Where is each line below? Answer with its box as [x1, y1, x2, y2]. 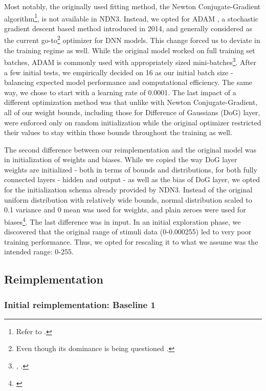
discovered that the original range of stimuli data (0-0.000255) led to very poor [4, 226, 252, 237]
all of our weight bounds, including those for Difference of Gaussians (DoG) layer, [4, 106, 260, 117]
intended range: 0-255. [4, 246, 74, 257]
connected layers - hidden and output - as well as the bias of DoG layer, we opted [4, 174, 260, 185]
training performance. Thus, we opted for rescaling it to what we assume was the [4, 236, 258, 247]
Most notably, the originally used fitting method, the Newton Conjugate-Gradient [4, 1, 261, 11]
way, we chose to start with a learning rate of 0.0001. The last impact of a [4, 86, 236, 97]
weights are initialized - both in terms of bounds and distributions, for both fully [4, 164, 257, 175]
